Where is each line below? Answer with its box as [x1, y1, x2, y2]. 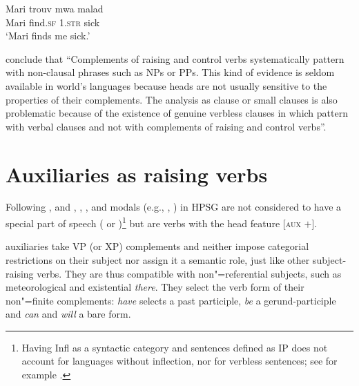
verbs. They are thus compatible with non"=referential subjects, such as [37, 266, 342, 280]
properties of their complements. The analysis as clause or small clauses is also [6, 92, 338, 106]
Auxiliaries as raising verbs [6, 160, 268, 188]
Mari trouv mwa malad [6, 1, 104, 15]
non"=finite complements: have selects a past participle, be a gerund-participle [6, 293, 336, 307]
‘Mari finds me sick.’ [6, 28, 90, 43]
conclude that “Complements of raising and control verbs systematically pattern [6, 51, 345, 66]
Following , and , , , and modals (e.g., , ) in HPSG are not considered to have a [6, 200, 342, 214]
